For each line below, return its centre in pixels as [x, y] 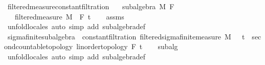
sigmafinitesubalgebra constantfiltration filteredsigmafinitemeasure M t [126, 36]
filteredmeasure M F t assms [69, 16]
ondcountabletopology [39, 46]
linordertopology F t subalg [127, 46]
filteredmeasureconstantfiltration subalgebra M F [91, 6]
